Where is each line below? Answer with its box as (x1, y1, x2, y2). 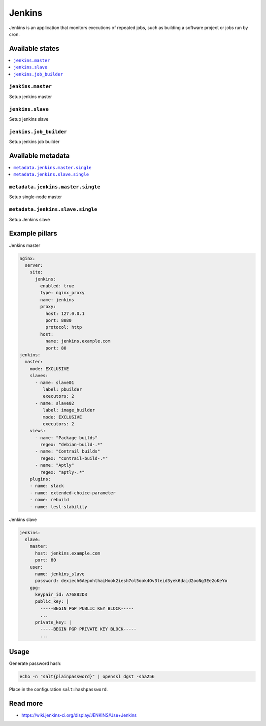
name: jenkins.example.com (45, 338, 111, 344)
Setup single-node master (9, 194, 62, 200)
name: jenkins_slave (35, 571, 85, 577)
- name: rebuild (30, 497, 69, 503)
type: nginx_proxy (40, 290, 85, 296)
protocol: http (45, 324, 82, 330)
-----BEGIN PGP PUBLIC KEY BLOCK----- (40, 605, 134, 611)
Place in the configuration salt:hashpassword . (9, 686, 108, 692)
